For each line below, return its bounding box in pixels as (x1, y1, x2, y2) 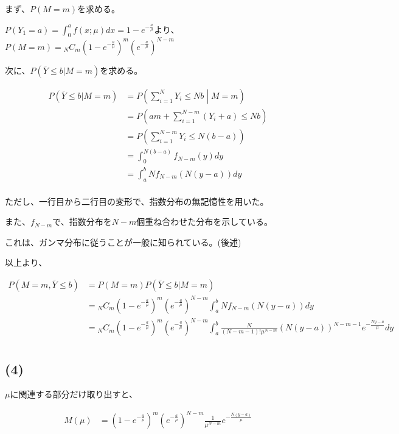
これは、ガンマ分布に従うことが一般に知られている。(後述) (5, 235, 241, 248)
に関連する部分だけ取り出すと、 (10, 388, 137, 400)
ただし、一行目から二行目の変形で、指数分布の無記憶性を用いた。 (5, 194, 269, 207)
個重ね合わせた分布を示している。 (136, 215, 272, 228)
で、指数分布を (52, 215, 112, 228)
